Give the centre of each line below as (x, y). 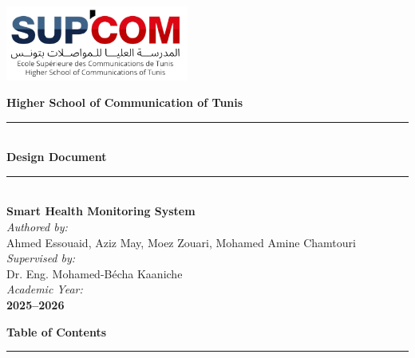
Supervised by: (41, 258)
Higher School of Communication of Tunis (125, 102)
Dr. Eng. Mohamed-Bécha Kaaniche (95, 273)
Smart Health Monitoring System (101, 211)
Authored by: (37, 227)
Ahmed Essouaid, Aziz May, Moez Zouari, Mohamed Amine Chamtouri (181, 242)
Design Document (57, 157)
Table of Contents (57, 331)
